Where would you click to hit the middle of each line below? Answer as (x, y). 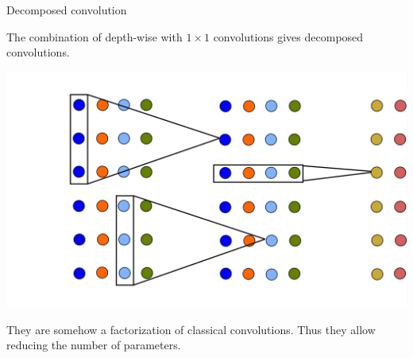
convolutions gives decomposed (288, 36)
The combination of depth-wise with (95, 36)
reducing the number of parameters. (94, 345)
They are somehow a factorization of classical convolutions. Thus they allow (191, 329)
